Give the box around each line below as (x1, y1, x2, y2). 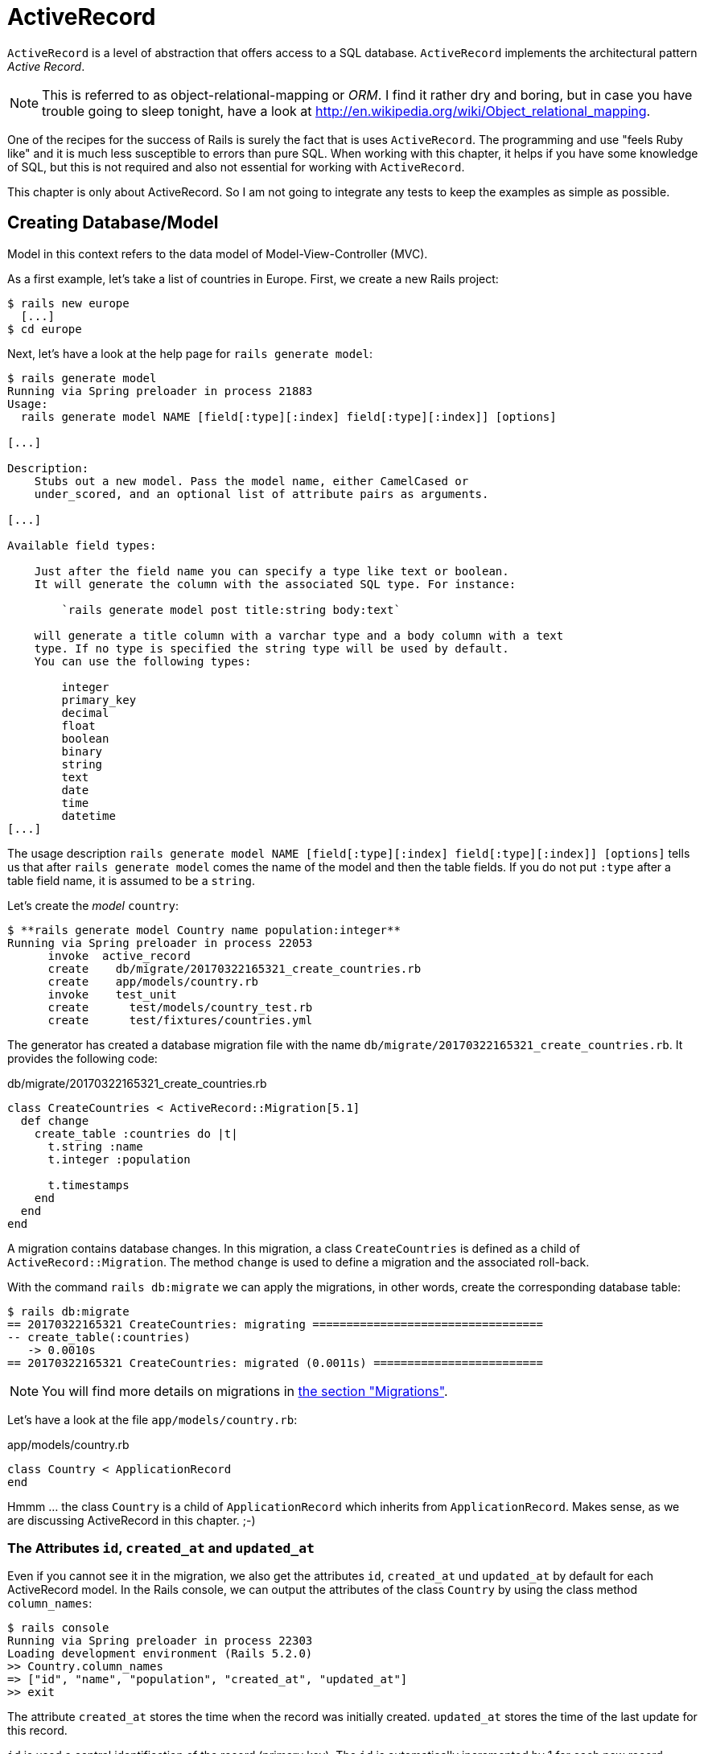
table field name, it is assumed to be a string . (7, 873, 256, 887)
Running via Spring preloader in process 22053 (7, 936, 313, 949)
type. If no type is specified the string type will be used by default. (34, 641, 509, 655)
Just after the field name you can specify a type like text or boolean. (34, 564, 509, 578)
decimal (61, 706, 109, 719)
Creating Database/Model (7, 212, 219, 233)
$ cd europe (7, 322, 82, 336)
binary (61, 744, 103, 758)
